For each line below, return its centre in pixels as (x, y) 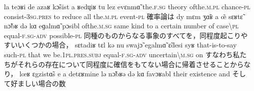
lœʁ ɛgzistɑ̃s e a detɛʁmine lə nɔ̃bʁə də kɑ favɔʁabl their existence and (125, 74)
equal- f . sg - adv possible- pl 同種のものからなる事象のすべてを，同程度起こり (123, 35)
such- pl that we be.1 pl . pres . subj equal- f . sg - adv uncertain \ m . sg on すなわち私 (122, 54)
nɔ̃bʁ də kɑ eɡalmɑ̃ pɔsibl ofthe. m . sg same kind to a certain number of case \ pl (121, 26)
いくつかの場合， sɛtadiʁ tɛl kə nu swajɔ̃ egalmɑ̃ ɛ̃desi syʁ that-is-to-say (127, 45)
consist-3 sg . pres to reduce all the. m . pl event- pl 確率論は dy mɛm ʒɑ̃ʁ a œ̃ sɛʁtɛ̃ (124, 16)
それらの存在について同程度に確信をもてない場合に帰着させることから (131, 64)
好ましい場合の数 (38, 83)
